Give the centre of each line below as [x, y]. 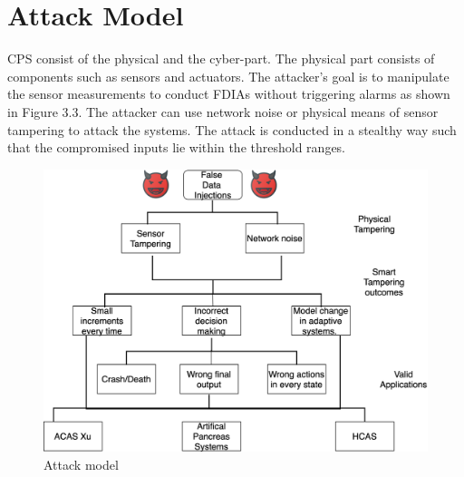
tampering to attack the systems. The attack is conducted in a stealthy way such [232, 129]
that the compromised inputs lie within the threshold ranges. [177, 147]
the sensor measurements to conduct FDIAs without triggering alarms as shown [229, 94]
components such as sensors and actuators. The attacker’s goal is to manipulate [228, 76]
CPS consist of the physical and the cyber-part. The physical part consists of [221, 58]
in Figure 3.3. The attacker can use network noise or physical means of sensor [223, 111]
